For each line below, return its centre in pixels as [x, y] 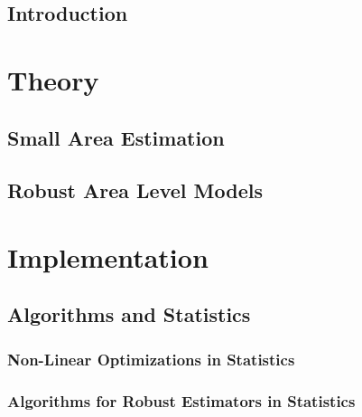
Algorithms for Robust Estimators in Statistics [181, 400]
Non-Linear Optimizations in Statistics [151, 359]
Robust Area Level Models [135, 190]
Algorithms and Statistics [129, 314]
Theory [53, 79]
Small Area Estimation [116, 137]
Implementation [108, 256]
